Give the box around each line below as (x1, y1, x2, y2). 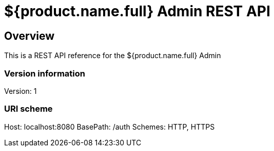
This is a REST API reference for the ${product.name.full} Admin (4, 51, 221, 60)
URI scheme (4, 104, 53, 114)
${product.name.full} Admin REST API (4, 3, 270, 20)
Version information (4, 68, 85, 79)
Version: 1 (4, 86, 37, 95)
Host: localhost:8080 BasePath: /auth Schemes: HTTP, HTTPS (4, 122, 215, 131)
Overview (4, 29, 55, 42)
